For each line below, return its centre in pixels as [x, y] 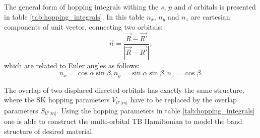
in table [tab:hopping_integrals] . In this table [74, 16]
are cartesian [210, 16]
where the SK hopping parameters [57, 100]
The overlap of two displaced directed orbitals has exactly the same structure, [124, 90]
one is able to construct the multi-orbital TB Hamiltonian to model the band [123, 121]
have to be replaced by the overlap [183, 100]
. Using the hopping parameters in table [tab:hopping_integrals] [156, 110]
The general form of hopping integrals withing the [81, 7]
